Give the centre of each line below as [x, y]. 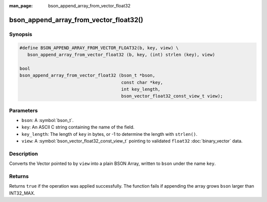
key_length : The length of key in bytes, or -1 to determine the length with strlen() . [110, 134]
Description [23, 154]
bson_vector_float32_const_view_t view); [172, 96]
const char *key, [142, 82]
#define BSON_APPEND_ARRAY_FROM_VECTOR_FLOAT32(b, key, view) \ [99, 48]
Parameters [23, 110]
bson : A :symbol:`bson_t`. [47, 121]
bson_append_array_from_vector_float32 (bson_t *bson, [87, 76]
